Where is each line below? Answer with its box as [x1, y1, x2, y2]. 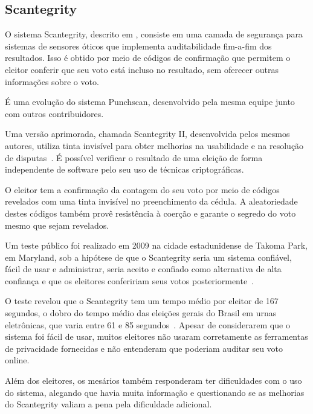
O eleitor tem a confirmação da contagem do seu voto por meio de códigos [5, 183, 280, 196]
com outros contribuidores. [5, 107, 104, 119]
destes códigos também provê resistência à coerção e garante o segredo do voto [5, 206, 296, 219]
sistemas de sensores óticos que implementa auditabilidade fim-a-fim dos [5, 39, 272, 52]
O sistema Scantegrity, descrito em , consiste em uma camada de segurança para [5, 28, 303, 40]
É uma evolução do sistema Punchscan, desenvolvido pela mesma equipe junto [5, 95, 295, 108]
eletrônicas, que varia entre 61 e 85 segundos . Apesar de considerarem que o [5, 318, 290, 331]
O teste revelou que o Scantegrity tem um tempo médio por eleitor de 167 [5, 295, 279, 307]
